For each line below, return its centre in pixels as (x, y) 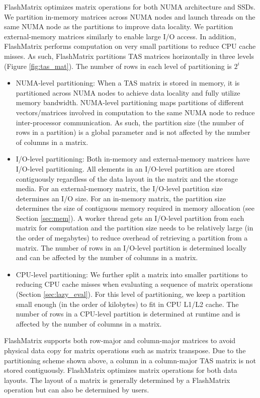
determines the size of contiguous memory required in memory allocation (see (135, 208)
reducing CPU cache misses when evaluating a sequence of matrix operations (134, 284)
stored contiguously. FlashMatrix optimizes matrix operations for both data (121, 370)
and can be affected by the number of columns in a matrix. (107, 257)
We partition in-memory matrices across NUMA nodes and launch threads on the (130, 16)
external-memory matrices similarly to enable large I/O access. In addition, (120, 36)
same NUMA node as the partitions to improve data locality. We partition (119, 26)
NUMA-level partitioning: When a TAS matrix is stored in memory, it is (128, 83)
